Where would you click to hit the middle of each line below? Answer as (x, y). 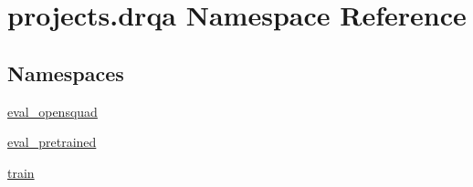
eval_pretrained (52, 142)
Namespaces (66, 73)
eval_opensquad (53, 111)
